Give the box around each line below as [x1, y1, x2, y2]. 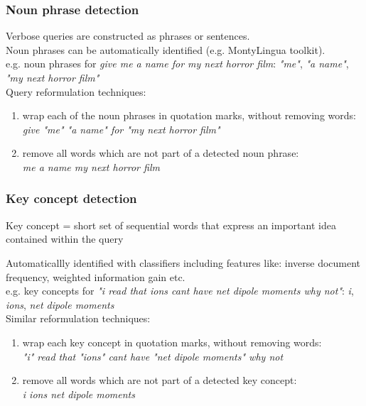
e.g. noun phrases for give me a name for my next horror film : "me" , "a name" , [6, 56, 349, 71]
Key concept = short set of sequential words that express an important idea [6, 217, 336, 232]
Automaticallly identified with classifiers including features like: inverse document [6, 255, 361, 270]
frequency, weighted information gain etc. [6, 269, 185, 284]
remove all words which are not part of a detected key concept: [22, 373, 297, 388]
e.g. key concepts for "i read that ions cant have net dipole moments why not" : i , [6, 283, 354, 298]
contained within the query [6, 231, 124, 246]
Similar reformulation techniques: [6, 311, 151, 326]
